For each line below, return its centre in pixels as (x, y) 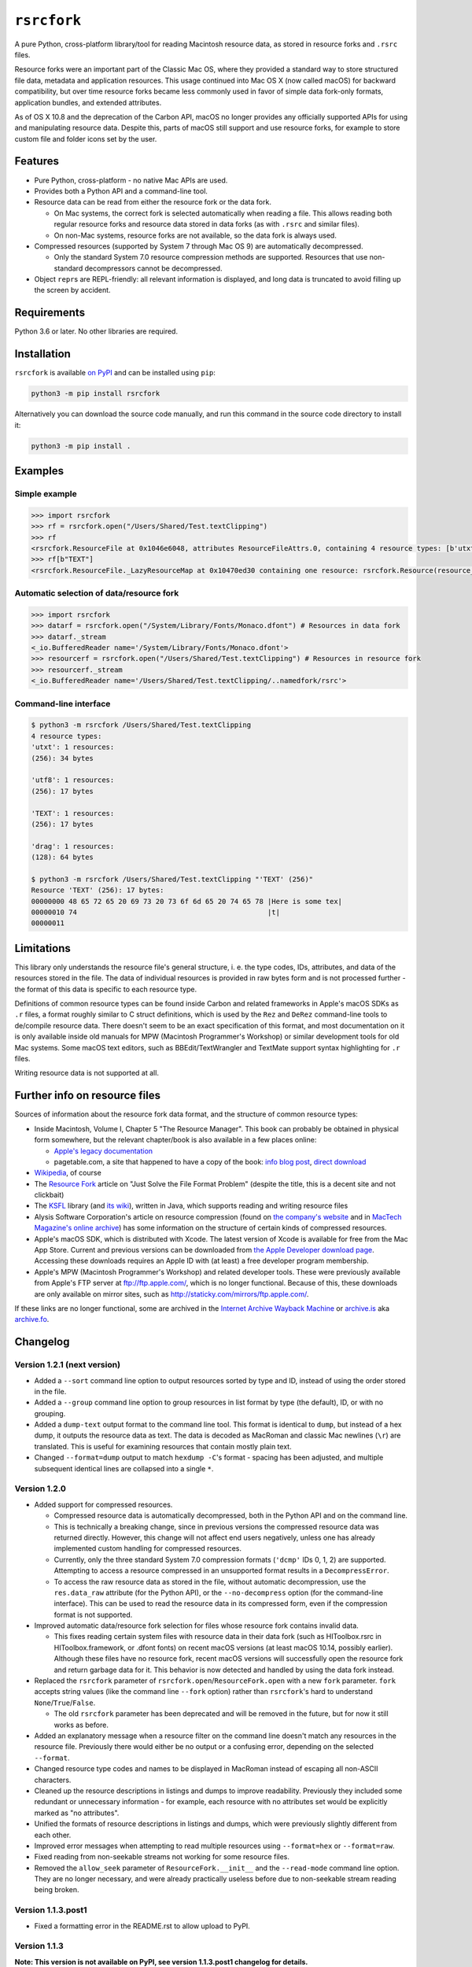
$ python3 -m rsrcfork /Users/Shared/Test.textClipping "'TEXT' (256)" (172, 879)
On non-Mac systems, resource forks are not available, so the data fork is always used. (195, 235)
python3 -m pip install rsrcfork (96, 394)
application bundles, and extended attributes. (88, 102)
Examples (39, 471)
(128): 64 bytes (63, 857)
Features (37, 161)
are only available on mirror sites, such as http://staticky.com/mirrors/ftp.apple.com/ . (171, 1293)
